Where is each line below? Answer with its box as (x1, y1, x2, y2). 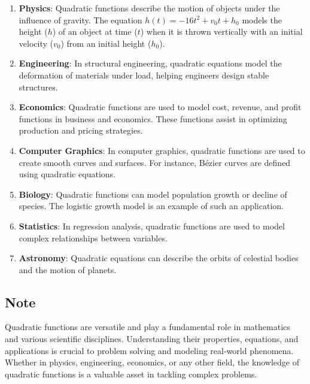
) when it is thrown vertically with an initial (140, 25, 303, 38)
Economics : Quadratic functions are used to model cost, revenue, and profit (19, 101, 302, 113)
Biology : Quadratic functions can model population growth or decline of (19, 188, 287, 200)
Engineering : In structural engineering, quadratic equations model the (19, 57, 282, 69)
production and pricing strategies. (19, 124, 143, 137)
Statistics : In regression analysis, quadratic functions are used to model (19, 219, 285, 232)
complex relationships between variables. (19, 231, 168, 244)
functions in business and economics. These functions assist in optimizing (19, 112, 287, 125)
